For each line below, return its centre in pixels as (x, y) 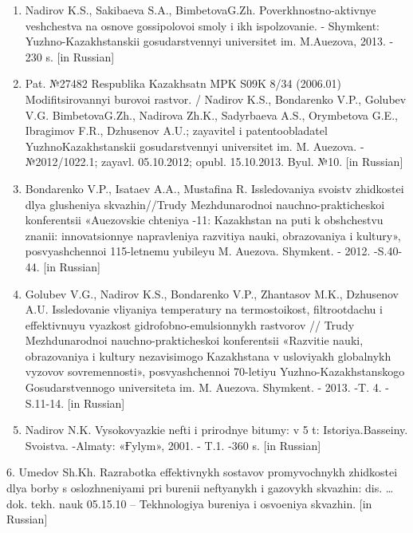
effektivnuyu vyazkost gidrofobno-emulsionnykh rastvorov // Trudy (190, 324)
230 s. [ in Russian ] (70, 56)
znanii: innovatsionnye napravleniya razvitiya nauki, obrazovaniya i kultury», (213, 235)
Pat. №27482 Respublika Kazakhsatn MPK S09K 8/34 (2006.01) (183, 83)
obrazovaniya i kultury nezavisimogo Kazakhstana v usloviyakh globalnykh (208, 355)
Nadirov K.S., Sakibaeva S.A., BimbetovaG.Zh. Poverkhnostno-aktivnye (201, 10)
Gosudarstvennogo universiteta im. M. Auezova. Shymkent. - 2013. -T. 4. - (207, 387)
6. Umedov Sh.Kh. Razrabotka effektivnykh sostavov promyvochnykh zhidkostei (202, 472)
